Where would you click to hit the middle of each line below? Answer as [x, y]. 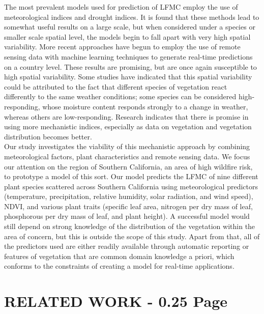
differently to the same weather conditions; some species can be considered [120, 96]
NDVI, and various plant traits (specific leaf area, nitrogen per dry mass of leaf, [128, 206]
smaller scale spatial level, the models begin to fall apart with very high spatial [127, 36]
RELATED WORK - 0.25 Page [116, 301]
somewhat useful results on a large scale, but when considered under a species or [130, 27]
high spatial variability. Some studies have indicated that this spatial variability [128, 77]
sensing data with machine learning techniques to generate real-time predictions [128, 56]
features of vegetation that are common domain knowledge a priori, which [119, 256]
